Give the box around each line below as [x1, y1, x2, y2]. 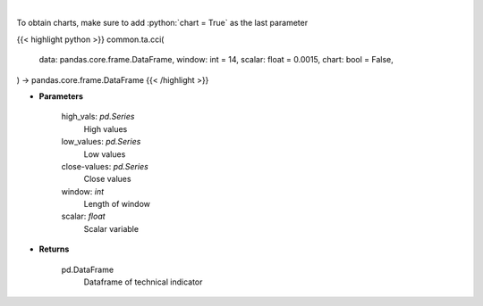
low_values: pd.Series [61, 136, 141, 147]
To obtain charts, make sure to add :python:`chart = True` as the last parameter [16, 18, 309, 29]
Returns [38, 244, 70, 254]
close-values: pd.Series [61, 161, 149, 171]
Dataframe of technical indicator [83, 277, 203, 287]
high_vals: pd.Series [61, 112, 135, 122]
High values [83, 123, 128, 134]
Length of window [83, 199, 151, 210]
